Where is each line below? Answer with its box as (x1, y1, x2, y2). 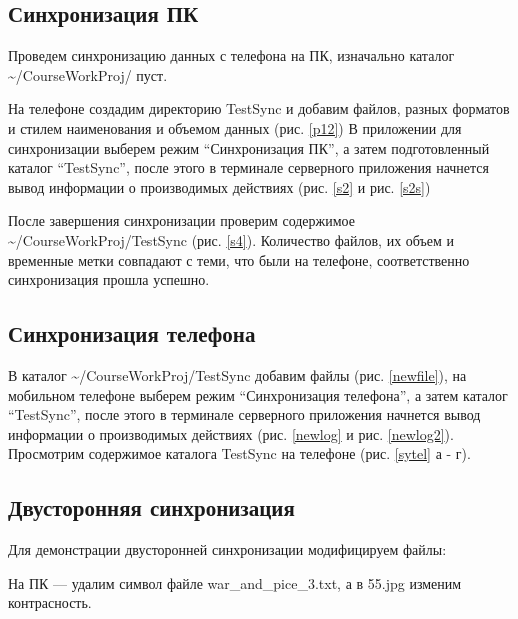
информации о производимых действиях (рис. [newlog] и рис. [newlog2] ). (8, 423, 454, 444)
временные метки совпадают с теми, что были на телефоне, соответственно (8, 249, 470, 270)
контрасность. (8, 592, 92, 613)
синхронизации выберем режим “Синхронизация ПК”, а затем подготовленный (8, 137, 490, 158)
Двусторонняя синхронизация (8, 492, 295, 523)
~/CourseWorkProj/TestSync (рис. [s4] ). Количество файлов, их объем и (8, 229, 455, 250)
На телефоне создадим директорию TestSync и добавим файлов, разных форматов (8, 98, 510, 119)
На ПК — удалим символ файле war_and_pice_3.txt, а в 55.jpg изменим (8, 572, 462, 593)
